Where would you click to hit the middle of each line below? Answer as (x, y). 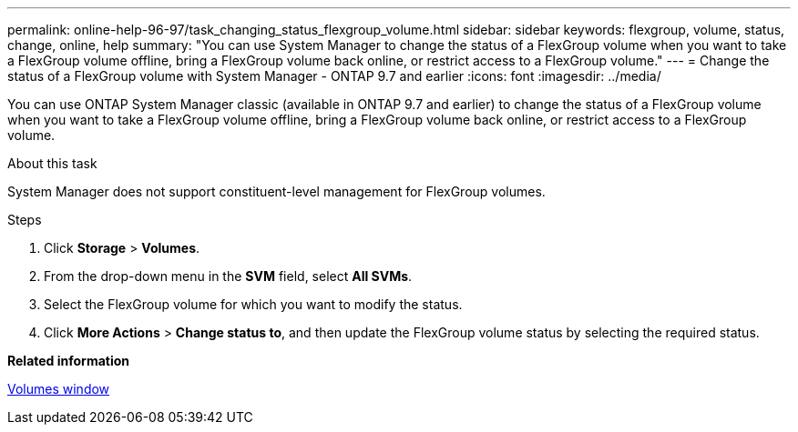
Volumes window (59, 389)
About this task (52, 163)
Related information (69, 361)
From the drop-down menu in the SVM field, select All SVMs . (228, 276)
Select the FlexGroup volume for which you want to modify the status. (253, 304)
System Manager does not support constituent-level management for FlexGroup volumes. (276, 191)
